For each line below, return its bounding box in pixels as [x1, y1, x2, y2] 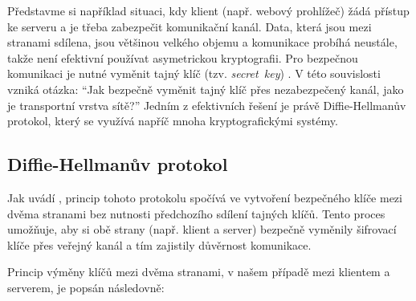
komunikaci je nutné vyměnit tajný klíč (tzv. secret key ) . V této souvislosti [7, 65, 381, 82]
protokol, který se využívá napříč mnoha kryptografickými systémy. [7, 112, 338, 129]
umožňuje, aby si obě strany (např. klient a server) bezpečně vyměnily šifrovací [7, 221, 397, 238]
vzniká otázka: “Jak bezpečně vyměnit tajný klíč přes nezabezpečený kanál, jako [7, 80, 404, 97]
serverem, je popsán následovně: [7, 279, 165, 295]
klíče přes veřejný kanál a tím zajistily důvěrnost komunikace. [7, 236, 312, 253]
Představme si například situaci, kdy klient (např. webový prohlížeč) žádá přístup [7, 2, 410, 18]
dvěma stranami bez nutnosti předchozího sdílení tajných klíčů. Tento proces [7, 205, 385, 222]
